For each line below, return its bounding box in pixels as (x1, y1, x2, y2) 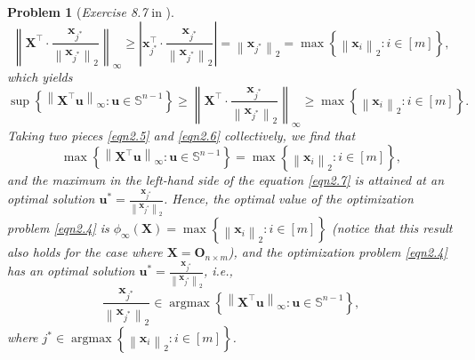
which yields (7, 68, 73, 86)
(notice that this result (332, 219, 453, 237)
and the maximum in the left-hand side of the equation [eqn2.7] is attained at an (7, 171, 444, 189)
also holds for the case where (7, 243, 163, 261)
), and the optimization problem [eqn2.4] (228, 243, 447, 261)
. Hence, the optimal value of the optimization (163, 189, 414, 208)
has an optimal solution (7, 261, 135, 280)
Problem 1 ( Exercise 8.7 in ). (7, 3, 174, 20)
